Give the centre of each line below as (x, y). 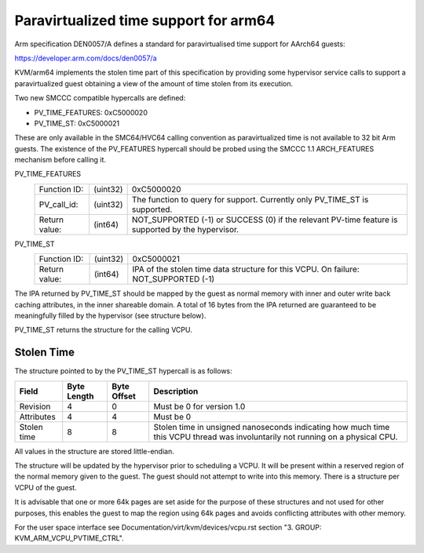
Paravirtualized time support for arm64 (145, 20)
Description (176, 391)
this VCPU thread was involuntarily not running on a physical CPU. (276, 437)
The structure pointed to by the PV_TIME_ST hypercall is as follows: (124, 371)
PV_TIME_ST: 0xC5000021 (77, 123)
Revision (35, 406)
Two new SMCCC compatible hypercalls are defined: (100, 98)
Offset (124, 396)
